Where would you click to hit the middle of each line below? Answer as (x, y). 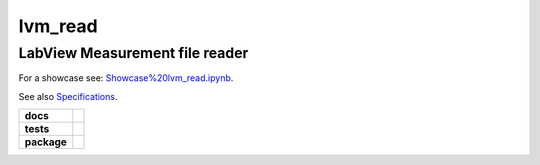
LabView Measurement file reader (133, 53)
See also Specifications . (68, 96)
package (45, 142)
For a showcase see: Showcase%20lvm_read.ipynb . (126, 78)
